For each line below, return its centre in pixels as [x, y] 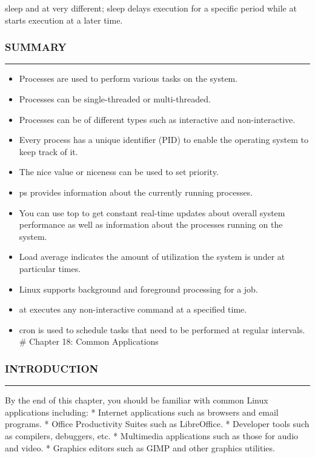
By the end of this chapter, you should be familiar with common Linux [137, 400]
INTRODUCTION [52, 368]
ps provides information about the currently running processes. [136, 192]
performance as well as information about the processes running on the [151, 224]
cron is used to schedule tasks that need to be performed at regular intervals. [162, 329]
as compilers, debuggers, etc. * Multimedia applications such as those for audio [152, 435]
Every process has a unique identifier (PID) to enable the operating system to [164, 140]
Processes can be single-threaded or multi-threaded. [115, 99]
